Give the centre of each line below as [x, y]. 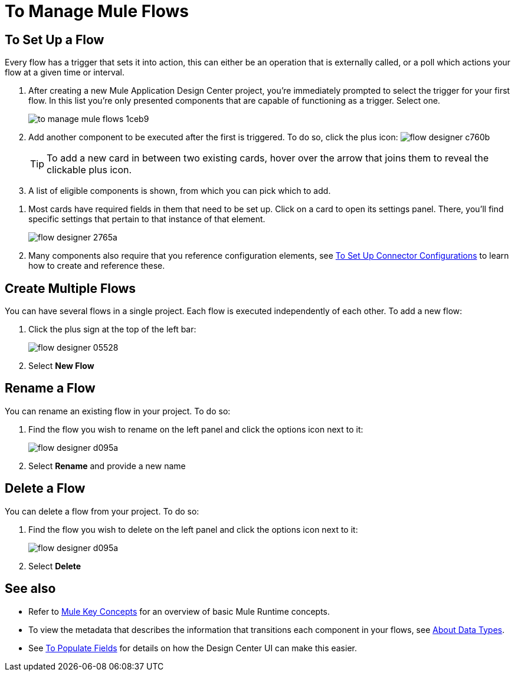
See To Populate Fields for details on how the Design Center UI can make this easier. [193, 648]
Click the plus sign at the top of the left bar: [112, 329]
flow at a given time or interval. [65, 72]
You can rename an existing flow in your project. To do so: [118, 411]
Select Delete [55, 566]
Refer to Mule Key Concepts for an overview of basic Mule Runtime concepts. [179, 611]
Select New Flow [61, 366]
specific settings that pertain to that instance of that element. [147, 219]
